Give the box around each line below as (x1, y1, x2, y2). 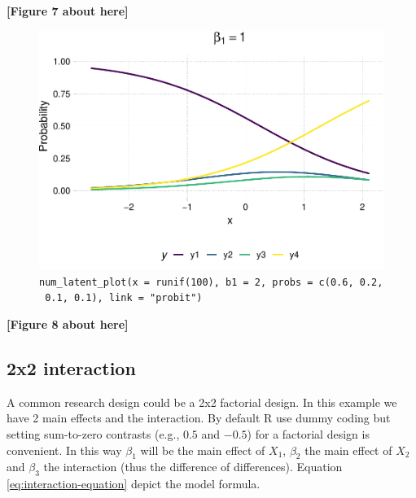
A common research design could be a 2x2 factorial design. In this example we (7, 393, 397, 410)
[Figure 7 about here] (7, 2, 129, 19)
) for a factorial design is (247, 426, 370, 443)
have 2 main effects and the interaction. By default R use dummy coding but (7, 409, 391, 426)
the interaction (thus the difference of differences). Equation (43, 458, 343, 475)
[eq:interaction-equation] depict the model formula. (7, 475, 261, 492)
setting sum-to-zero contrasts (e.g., (7, 426, 180, 443)
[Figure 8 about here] (7, 316, 129, 333)
